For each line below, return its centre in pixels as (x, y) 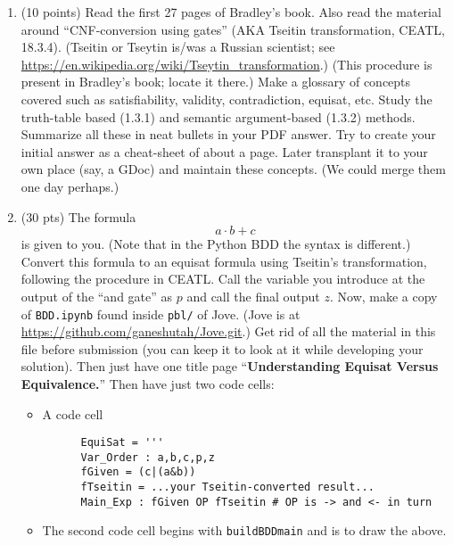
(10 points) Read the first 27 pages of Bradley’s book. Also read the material (231, 12)
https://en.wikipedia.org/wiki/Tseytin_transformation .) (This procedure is (226, 64)
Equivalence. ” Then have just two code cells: (148, 383)
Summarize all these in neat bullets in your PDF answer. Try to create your (228, 134)
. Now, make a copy (383, 296)
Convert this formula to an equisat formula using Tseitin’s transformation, (224, 261)
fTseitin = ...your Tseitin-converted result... (227, 487)
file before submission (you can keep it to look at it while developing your (222, 348)
